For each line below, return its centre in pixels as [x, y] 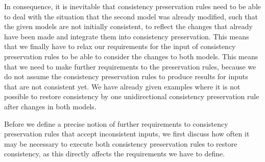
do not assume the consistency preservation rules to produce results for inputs [126, 76]
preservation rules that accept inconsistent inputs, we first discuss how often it [127, 134]
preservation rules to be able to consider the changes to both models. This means [131, 56]
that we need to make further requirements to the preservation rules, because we [130, 66]
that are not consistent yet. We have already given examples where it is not [122, 86]
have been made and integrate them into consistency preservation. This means [127, 36]
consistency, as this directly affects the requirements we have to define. [115, 154]
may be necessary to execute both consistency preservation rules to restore [121, 143]
